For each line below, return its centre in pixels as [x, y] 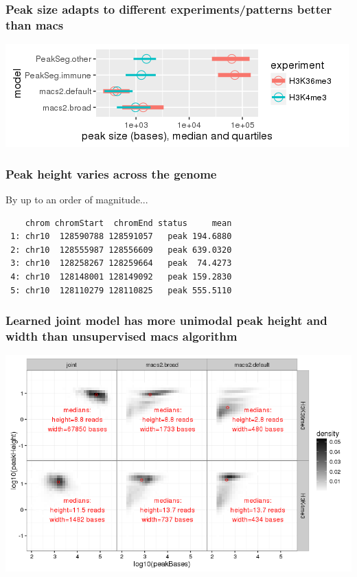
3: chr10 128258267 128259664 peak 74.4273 [121, 263]
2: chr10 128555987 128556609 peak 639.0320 [121, 250]
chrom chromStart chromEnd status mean [128, 223]
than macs [35, 24]
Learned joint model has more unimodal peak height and [166, 320]
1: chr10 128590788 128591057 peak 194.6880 [121, 237]
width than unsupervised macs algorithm [122, 336]
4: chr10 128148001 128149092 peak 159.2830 [121, 276]
